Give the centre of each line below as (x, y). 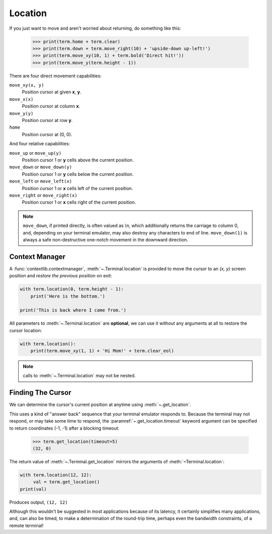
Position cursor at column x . (51, 106)
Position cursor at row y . (47, 121)
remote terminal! (26, 525)
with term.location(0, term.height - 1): (72, 289)
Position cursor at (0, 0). (47, 134)
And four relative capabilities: (40, 144)
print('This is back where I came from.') (73, 310)
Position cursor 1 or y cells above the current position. (78, 160)
